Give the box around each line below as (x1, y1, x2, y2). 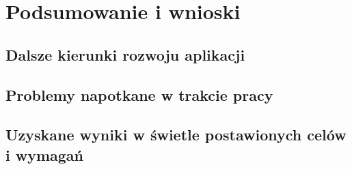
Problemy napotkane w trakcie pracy (5, 84, 273, 105)
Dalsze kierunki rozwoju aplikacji (5, 44, 245, 65)
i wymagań (5, 144, 84, 165)
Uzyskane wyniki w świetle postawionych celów (5, 124, 347, 145)
